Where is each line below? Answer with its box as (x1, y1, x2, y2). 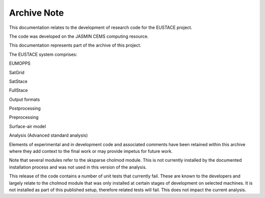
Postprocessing (9, 105, 41, 111)
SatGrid (9, 69, 25, 75)
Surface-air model (9, 123, 46, 129)
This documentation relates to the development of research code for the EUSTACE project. (9, 25, 192, 30)
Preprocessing (9, 114, 39, 120)
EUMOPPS (9, 60, 31, 66)
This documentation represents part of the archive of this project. (9, 42, 142, 49)
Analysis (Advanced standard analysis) (9, 132, 88, 138)
